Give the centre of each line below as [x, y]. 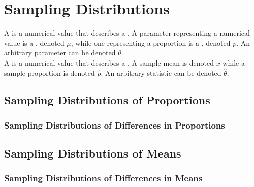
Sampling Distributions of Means [93, 153]
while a [234, 62]
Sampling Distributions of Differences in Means [103, 178]
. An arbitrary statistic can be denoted [161, 72]
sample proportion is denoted [50, 72]
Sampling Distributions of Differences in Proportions [115, 125]
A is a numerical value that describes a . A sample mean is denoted [109, 62]
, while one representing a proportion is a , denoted [151, 42]
